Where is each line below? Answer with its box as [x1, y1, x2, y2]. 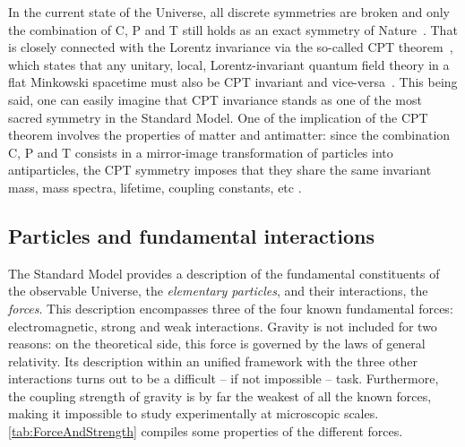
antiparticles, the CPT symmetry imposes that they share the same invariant [8, 160, 432, 179]
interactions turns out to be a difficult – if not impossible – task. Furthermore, [8, 369, 439, 388]
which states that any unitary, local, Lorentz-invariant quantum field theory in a [8, 55, 450, 73]
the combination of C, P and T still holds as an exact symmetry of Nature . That [8, 20, 458, 39]
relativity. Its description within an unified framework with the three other [8, 351, 418, 370]
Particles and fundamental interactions [8, 221, 375, 249]
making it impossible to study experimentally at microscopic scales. [8, 404, 379, 423]
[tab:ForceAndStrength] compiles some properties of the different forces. [8, 422, 403, 441]
